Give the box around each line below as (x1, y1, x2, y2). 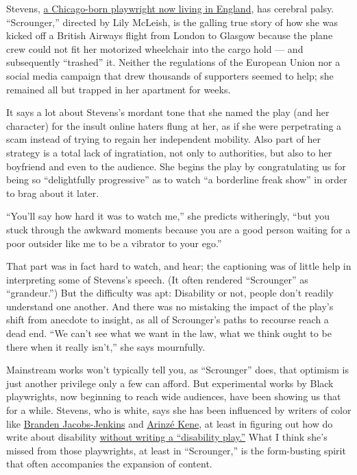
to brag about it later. (6, 185, 99, 200)
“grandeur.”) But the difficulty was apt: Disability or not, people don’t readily (6, 286, 334, 300)
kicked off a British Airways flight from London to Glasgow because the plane (6, 28, 333, 43)
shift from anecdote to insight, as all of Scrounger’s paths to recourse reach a (6, 312, 329, 327)
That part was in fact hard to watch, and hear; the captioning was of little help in (6, 259, 352, 273)
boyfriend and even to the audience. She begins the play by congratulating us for (6, 159, 346, 173)
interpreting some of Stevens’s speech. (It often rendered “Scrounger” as (6, 272, 308, 286)
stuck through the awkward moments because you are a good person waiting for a (6, 222, 351, 236)
